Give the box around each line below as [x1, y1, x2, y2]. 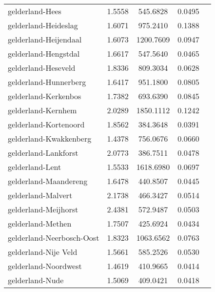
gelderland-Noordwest [8, 260, 82, 271]
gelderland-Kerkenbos [8, 90, 81, 102]
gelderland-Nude [8, 274, 64, 286]
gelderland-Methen [8, 218, 72, 229]
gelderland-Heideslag [8, 20, 78, 31]
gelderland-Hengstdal [8, 48, 80, 59]
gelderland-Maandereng [8, 175, 88, 187]
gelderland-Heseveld [8, 62, 76, 73]
